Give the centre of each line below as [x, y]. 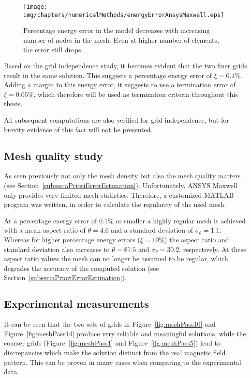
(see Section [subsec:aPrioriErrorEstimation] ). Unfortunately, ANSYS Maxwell [121, 185]
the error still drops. [53, 49]
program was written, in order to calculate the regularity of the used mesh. [115, 204]
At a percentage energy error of [51, 220]
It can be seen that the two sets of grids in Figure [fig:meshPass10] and [110, 324]
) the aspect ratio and [197, 240]
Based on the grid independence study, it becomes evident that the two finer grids [125, 66]
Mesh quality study [53, 155]
